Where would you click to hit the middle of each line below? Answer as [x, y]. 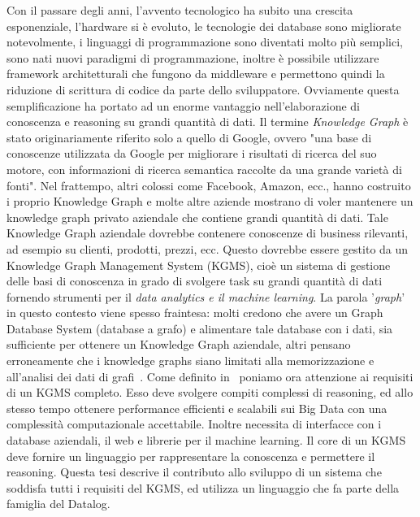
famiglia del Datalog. [58, 504]
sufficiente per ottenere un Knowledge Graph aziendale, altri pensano [179, 344]
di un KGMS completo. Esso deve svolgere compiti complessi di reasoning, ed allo [210, 392]
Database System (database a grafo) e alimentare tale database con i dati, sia [200, 328]
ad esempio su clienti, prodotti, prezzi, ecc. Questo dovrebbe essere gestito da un [208, 248]
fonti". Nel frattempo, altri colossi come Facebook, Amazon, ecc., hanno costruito [209, 185]
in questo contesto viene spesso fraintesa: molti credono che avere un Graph [195, 313]
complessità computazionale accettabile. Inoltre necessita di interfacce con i [194, 424]
